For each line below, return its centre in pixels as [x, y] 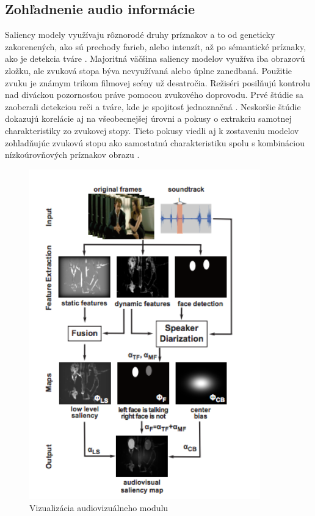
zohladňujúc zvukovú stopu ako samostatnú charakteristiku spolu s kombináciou [155, 142]
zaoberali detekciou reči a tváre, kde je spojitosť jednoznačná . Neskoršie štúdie [153, 106]
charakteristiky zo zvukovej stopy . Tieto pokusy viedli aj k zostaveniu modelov [152, 130]
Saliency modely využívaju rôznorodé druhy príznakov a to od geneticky [140, 35]
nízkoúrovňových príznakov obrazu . [72, 155]
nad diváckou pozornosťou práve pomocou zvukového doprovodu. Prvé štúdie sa [154, 95]
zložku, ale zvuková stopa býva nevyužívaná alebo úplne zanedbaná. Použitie [149, 70]
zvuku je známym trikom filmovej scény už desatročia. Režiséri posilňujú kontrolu [157, 82]
